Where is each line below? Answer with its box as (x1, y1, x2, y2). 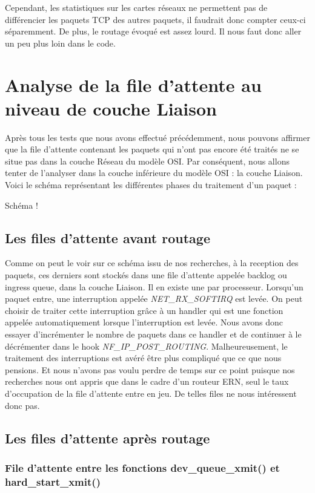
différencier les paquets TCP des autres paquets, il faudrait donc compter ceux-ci (5, 13, 306, 25)
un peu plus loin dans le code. (5, 36, 116, 49)
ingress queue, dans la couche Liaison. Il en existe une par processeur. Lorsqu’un (5, 280, 303, 293)
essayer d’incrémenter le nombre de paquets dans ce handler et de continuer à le (5, 328, 302, 341)
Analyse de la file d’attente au (5, 72, 262, 97)
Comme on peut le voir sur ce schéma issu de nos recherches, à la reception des (5, 256, 299, 269)
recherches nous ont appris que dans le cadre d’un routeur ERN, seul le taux (5, 375, 289, 388)
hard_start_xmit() (5, 474, 101, 489)
